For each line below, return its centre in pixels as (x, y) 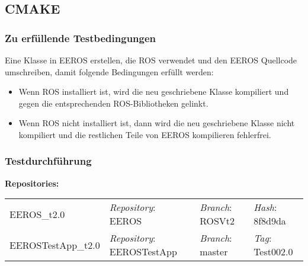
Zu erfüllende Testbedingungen (81, 38)
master (214, 252)
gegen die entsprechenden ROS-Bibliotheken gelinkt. (113, 103)
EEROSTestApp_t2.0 (55, 245)
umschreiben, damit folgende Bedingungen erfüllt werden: (109, 71)
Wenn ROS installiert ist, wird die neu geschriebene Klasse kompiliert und (154, 92)
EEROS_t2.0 (37, 214)
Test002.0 (273, 252)
